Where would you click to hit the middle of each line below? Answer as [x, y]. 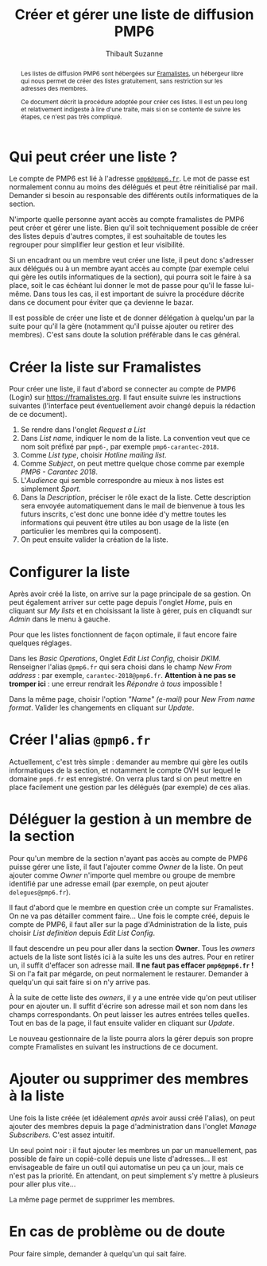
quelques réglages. [41, 643]
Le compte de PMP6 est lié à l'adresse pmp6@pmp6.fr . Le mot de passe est [129, 179]
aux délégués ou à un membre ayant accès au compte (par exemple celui [129, 269]
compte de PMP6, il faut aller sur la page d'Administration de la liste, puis [128, 925]
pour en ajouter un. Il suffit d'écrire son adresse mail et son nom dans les [129, 1006]
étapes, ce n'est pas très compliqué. [71, 117]
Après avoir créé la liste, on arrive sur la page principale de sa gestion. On [130, 594]
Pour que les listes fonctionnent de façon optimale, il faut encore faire [123, 635]
